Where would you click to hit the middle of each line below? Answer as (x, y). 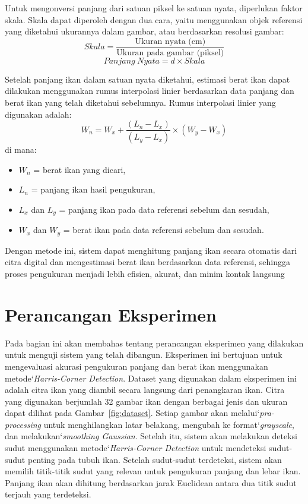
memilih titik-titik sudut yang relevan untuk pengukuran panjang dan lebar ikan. (153, 471)
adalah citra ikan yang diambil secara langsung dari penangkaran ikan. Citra (145, 390)
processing (23, 424)
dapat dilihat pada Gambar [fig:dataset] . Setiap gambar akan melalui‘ (132, 413)
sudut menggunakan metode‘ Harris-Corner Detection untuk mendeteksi (136, 448)
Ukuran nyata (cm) (170, 41)
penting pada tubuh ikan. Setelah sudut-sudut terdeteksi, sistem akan (155, 459)
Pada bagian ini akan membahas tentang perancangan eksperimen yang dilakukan (154, 343)
